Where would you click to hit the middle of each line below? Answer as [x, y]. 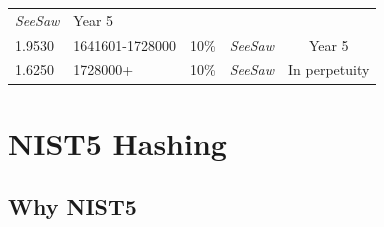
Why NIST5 [72, 206]
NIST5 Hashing [117, 142]
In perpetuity [329, 69]
